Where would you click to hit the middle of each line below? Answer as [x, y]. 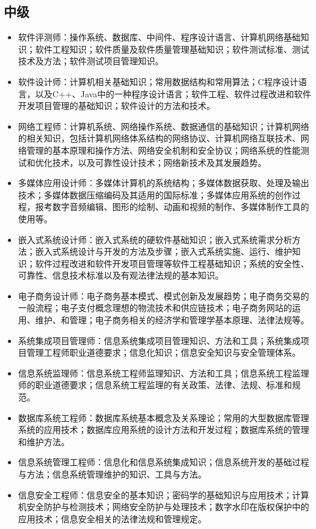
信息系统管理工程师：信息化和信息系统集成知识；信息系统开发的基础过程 [164, 462]
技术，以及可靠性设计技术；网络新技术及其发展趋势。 [159, 162]
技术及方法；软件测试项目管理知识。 [91, 61]
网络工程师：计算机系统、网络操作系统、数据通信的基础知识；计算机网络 [164, 126]
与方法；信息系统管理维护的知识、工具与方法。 [112, 474]
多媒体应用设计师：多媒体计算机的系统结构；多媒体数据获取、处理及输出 [164, 183]
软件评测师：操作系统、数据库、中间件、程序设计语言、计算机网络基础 [159, 37]
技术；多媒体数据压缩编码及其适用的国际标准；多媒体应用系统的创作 [155, 194]
